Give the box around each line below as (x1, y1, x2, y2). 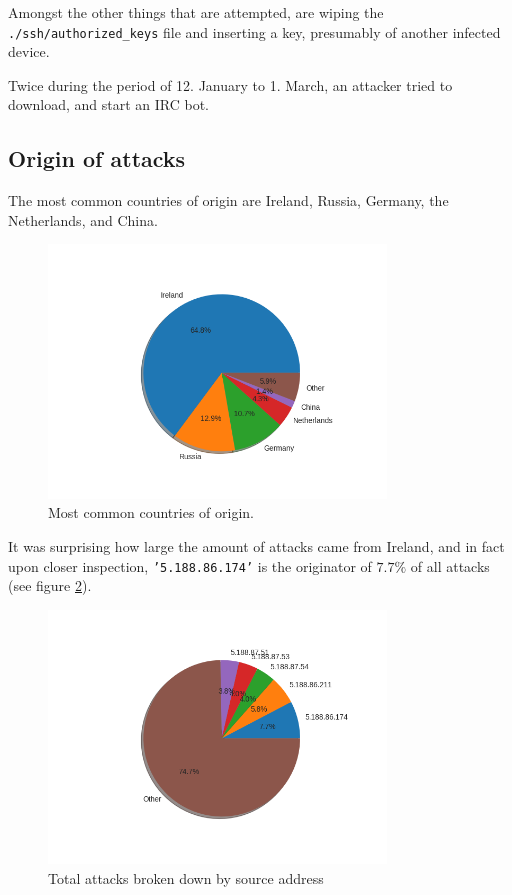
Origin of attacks (8, 143, 186, 174)
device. (8, 41, 50, 62)
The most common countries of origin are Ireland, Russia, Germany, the (8, 190, 449, 211)
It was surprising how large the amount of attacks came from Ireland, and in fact (8, 536, 505, 556)
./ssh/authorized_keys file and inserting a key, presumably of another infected (8, 21, 501, 42)
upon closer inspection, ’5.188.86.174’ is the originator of (8, 555, 372, 576)
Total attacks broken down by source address (48, 867, 324, 888)
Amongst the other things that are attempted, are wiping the (8, 2, 384, 22)
